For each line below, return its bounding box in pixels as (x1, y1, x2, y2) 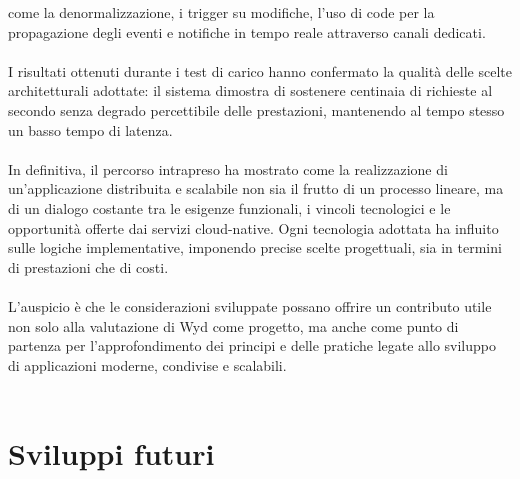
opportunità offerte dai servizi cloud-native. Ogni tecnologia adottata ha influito (8, 217, 499, 238)
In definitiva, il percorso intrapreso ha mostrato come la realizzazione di (8, 158, 448, 179)
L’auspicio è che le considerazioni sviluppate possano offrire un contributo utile (8, 295, 492, 316)
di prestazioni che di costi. (8, 256, 169, 277)
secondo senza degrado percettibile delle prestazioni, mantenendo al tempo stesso (8, 99, 505, 120)
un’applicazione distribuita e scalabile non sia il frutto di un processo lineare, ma (8, 178, 504, 199)
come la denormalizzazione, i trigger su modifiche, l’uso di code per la (8, 2, 435, 22)
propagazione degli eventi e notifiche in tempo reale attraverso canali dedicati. (8, 21, 486, 42)
